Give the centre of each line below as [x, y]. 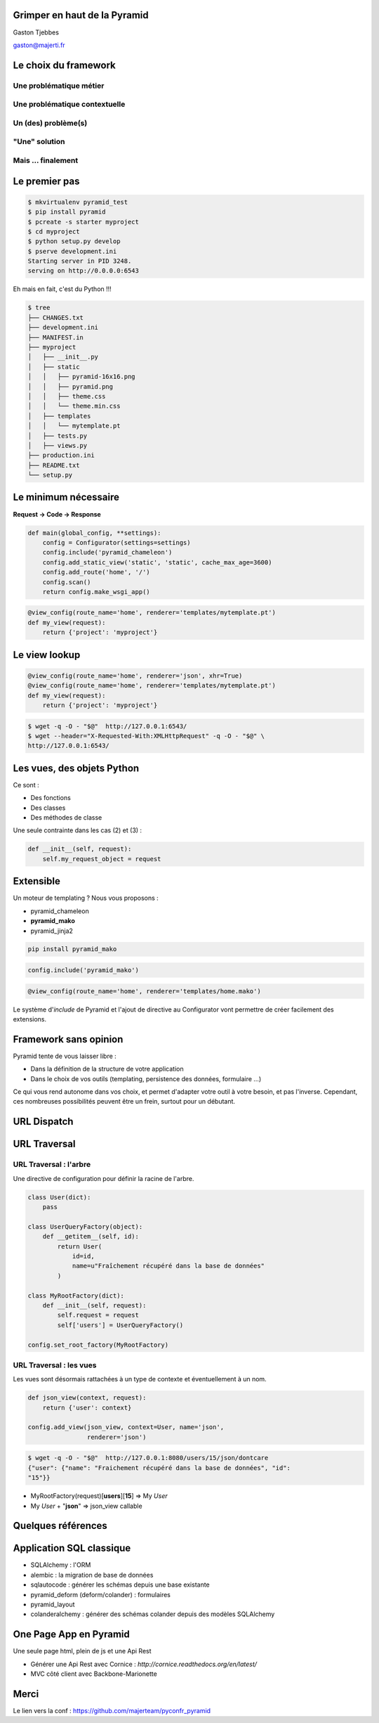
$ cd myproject [54, 231]
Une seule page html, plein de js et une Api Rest [82, 1651]
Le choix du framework [64, 65]
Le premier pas [46, 181]
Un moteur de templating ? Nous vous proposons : [86, 898]
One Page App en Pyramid [71, 1634]
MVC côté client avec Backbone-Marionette [94, 1674]
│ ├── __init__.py [63, 357]
